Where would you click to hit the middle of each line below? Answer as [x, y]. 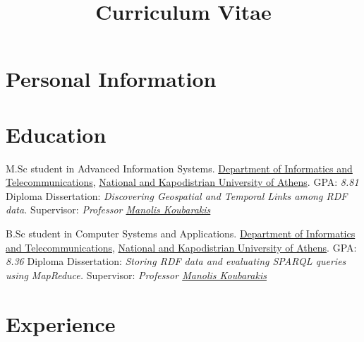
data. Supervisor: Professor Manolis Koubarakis [108, 210]
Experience [61, 323]
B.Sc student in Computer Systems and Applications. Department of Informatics [181, 234]
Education [56, 134]
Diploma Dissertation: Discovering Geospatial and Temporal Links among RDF [177, 195]
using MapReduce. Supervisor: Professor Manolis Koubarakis [136, 275]
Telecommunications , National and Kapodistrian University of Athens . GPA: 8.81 [182, 182]
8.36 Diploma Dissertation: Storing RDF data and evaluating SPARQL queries [176, 261]
